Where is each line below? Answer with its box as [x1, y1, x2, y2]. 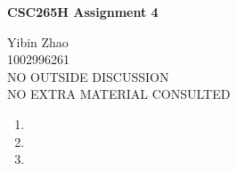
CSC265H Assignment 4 [7, 3, 159, 20]
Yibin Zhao [7, 32, 69, 51]
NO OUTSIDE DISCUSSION [7, 67, 169, 85]
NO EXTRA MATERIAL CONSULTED [7, 85, 231, 103]
